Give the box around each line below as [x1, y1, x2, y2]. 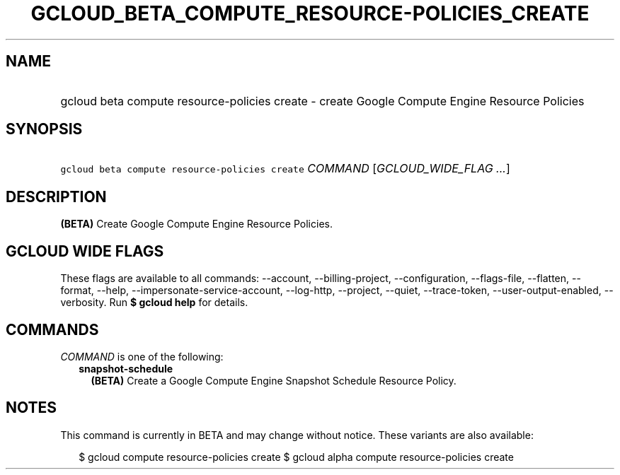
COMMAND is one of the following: [60, 350, 224, 363]
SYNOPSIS [6, 120, 83, 139]
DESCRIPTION [6, 187, 107, 206]
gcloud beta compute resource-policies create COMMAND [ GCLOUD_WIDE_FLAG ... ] [60, 161, 510, 176]
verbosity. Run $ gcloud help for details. [60, 296, 248, 309]
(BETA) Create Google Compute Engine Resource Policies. [60, 218, 333, 230]
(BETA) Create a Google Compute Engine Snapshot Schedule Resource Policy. [91, 374, 457, 387]
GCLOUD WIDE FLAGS [6, 242, 164, 260]
